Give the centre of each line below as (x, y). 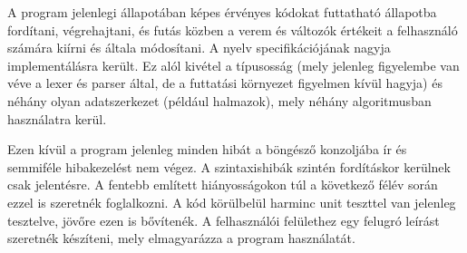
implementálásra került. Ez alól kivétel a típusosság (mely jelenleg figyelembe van (233, 65)
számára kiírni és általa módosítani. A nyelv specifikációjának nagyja (199, 48)
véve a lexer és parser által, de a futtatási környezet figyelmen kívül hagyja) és (225, 83)
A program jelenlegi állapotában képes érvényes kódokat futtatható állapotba (222, 12)
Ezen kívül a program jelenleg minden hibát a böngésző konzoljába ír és (207, 149)
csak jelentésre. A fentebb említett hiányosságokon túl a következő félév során (223, 185)
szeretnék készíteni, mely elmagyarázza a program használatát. (181, 238)
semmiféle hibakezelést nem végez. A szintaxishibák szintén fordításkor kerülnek (229, 166)
